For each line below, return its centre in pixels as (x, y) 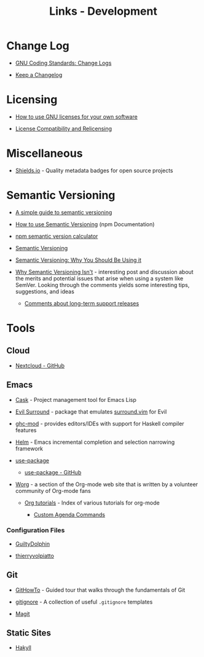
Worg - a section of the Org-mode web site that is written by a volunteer (107, 484)
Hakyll (23, 648)
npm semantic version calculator (57, 236)
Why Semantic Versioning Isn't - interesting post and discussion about (104, 272)
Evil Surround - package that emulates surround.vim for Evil (91, 411)
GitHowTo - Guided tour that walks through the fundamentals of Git (100, 590)
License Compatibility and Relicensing (64, 128)
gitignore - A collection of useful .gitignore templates (84, 602)
